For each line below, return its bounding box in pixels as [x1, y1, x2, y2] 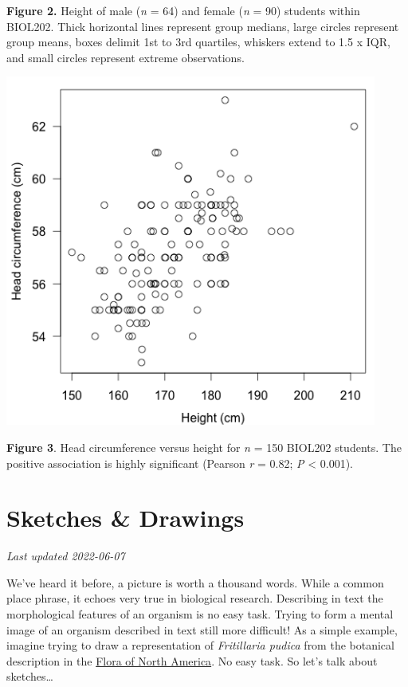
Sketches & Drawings [6, 501, 245, 534]
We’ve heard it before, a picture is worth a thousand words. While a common [6, 574, 384, 591]
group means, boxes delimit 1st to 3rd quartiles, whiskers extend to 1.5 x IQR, [6, 33, 390, 50]
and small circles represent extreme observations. [6, 49, 245, 65]
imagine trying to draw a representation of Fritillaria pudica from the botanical [6, 637, 394, 654]
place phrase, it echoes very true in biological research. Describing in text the [6, 590, 383, 607]
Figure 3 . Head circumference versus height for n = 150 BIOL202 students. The [6, 438, 402, 455]
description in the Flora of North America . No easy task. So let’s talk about [6, 652, 378, 669]
